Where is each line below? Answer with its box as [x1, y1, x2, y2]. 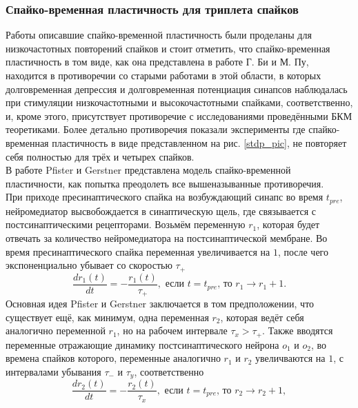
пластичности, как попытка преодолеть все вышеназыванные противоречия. [6, 176, 324, 190]
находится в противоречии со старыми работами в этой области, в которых [6, 68, 321, 82]
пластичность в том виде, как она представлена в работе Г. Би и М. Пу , [6, 54, 309, 69]
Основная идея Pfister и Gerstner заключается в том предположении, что [6, 296, 315, 311]
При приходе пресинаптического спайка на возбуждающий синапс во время [6, 190, 324, 204]
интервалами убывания [6, 364, 101, 378]
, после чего [277, 244, 329, 258]
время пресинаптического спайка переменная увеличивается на [6, 244, 270, 258]
